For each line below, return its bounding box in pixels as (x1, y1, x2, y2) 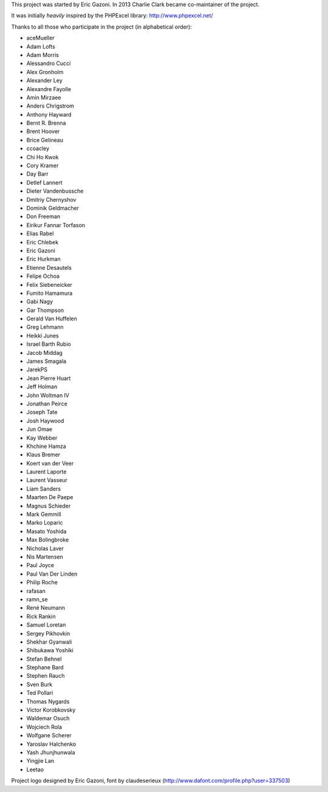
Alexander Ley (26, 77, 63, 84)
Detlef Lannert (26, 179, 63, 186)
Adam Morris (26, 51, 60, 58)
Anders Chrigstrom (26, 102, 74, 109)
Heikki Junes (26, 332, 59, 339)
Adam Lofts (26, 43, 56, 50)
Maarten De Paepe (26, 494, 73, 501)
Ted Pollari (26, 689, 53, 697)
